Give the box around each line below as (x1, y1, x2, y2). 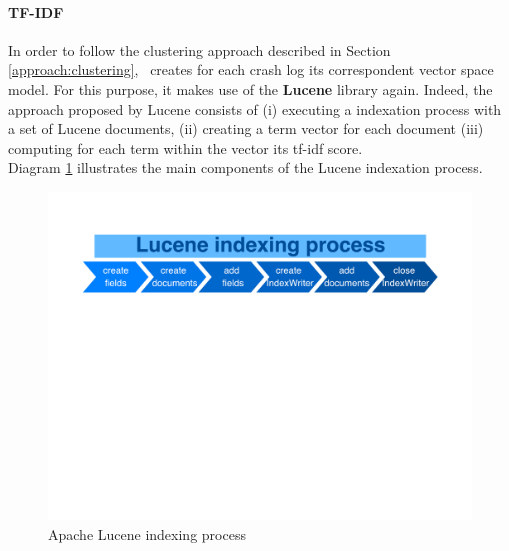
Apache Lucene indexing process (48, 523, 246, 544)
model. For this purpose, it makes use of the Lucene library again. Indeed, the (8, 78, 493, 99)
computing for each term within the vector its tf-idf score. (8, 137, 363, 158)
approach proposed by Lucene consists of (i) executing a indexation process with (8, 98, 502, 119)
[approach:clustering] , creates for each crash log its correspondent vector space (8, 59, 494, 80)
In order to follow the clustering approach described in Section (8, 39, 391, 60)
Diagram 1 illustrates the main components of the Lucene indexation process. (8, 157, 483, 178)
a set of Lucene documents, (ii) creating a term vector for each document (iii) (8, 118, 484, 139)
